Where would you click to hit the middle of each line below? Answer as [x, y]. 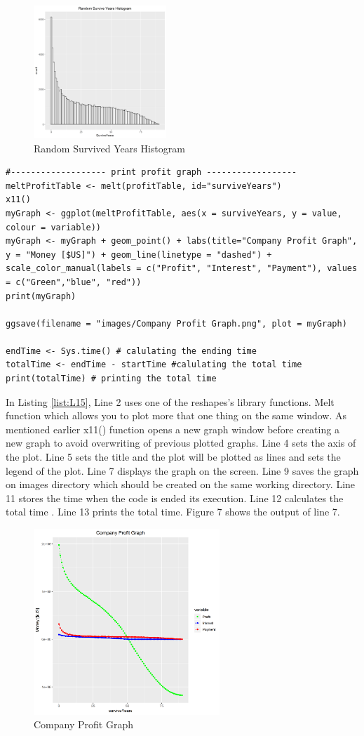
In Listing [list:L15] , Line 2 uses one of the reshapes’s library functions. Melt [170, 401]
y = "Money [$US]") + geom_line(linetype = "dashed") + [139, 255]
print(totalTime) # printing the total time [111, 379]
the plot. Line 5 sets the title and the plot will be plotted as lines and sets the [173, 457]
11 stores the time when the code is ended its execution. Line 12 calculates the [175, 498]
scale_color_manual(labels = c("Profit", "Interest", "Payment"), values [182, 269]
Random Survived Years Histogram [109, 148]
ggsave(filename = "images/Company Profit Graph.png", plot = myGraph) [176, 323]
